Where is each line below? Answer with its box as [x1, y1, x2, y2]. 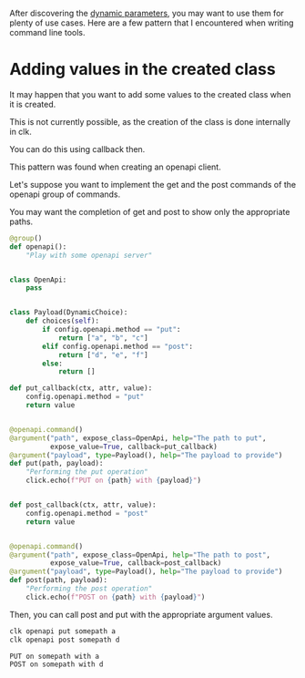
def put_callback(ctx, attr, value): [9, 384, 153, 393]
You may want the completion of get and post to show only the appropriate [9, 206, 290, 217]
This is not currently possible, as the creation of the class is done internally [9, 116, 291, 127]
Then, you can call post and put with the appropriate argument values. [9, 609, 273, 620]
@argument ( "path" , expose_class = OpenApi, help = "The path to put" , [9, 433, 267, 443]
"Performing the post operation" [25, 584, 153, 593]
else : [42, 359, 64, 368]
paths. [9, 216, 34, 227]
